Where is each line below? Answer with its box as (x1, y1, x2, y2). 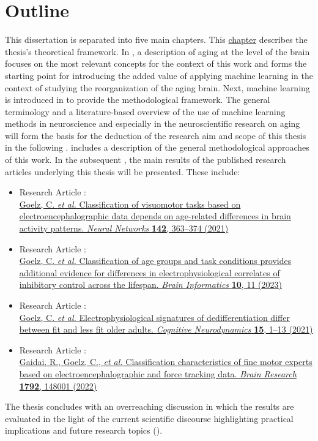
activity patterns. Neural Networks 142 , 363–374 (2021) (19, 222, 229, 235)
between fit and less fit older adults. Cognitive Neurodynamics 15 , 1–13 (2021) (19, 323, 313, 336)
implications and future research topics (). (5, 424, 163, 437)
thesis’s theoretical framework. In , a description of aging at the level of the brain (5, 45, 310, 58)
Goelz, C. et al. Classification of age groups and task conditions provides (19, 254, 292, 267)
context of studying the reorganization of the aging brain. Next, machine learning (5, 81, 310, 94)
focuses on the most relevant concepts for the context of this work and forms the (5, 57, 307, 70)
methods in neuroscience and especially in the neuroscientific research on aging (5, 117, 300, 130)
